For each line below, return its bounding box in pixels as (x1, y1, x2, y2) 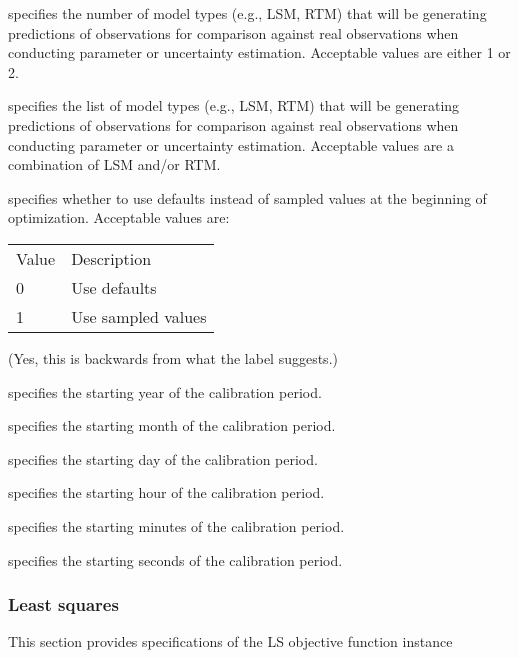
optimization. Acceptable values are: (8, 207, 230, 228)
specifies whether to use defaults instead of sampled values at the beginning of (8, 187, 487, 208)
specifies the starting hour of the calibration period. (8, 482, 325, 503)
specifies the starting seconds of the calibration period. (8, 549, 343, 570)
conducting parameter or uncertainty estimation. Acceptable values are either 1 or (8, 42, 511, 63)
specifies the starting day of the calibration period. (8, 448, 318, 469)
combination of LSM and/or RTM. (8, 154, 221, 175)
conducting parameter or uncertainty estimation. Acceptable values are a (8, 134, 454, 155)
